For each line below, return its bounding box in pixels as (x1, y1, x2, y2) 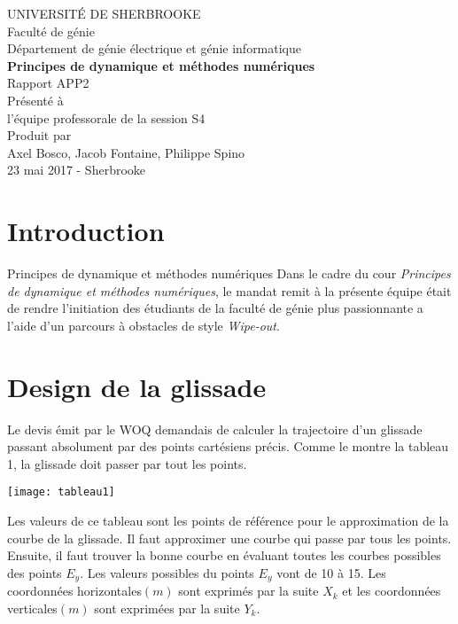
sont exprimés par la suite (178, 581, 319, 600)
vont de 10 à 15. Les (276, 563, 386, 581)
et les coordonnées (342, 581, 441, 600)
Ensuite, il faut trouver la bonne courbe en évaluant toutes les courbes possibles (7, 546, 441, 565)
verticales (7, 598, 58, 617)
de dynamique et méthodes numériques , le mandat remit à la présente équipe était (7, 281, 452, 300)
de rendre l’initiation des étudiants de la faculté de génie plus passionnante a (7, 299, 423, 317)
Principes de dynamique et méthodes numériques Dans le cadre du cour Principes (7, 264, 451, 283)
